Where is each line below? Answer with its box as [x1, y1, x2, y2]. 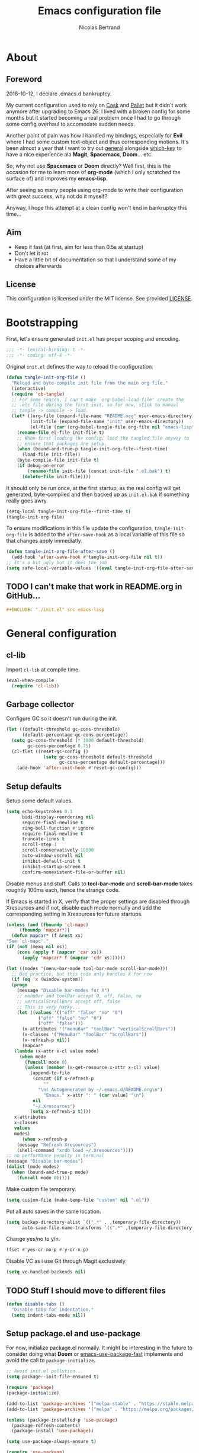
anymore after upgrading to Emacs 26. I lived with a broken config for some [6, 108, 191, 115]
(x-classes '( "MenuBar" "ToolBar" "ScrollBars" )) [21, 1032, 147, 1038]
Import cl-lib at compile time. [6, 665, 80, 673]
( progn [11, 982, 28, 988]
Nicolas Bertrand [79, 24, 120, 31]
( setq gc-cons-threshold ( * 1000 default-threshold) [11, 737, 145, 743]
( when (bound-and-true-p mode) [11, 1169, 89, 1175]
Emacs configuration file [37, 4, 162, 18]
